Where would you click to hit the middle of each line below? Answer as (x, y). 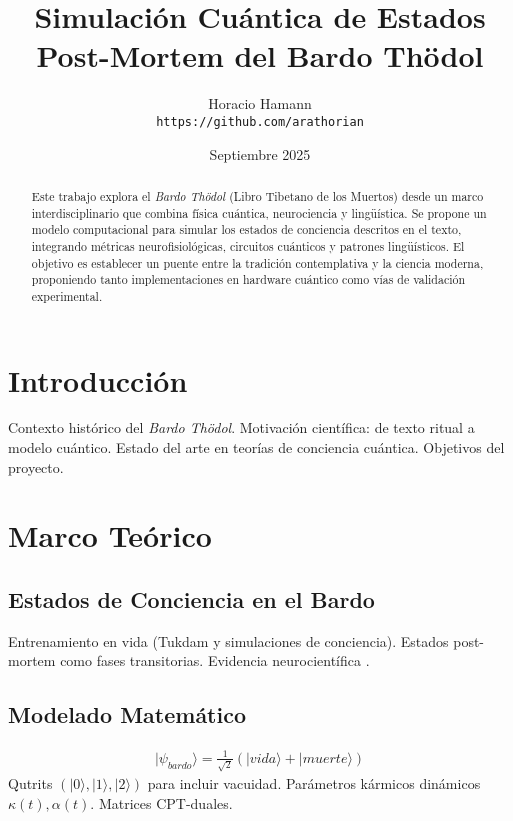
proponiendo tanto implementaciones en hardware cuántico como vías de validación (248, 279)
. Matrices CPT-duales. (161, 803)
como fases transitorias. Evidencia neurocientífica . (215, 660)
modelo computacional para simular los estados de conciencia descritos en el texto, (246, 229)
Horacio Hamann (260, 103)
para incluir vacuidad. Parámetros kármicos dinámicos (314, 783)
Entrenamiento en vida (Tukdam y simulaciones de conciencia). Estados (228, 640)
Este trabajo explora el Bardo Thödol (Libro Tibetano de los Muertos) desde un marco (257, 195)
